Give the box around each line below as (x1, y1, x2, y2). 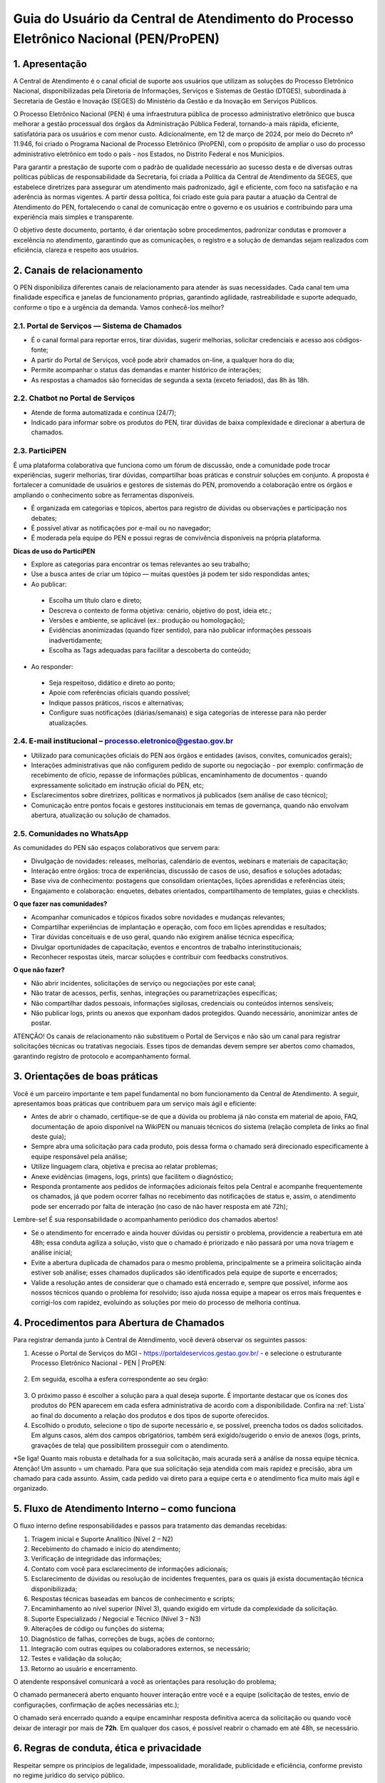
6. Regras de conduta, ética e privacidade (13, 1742, 202, 1754)
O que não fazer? (13, 966, 66, 974)
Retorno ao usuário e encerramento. (31, 1664, 138, 1672)
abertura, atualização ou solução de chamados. (31, 811, 171, 819)
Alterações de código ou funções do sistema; (31, 1625, 165, 1633)
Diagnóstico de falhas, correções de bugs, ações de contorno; (31, 1634, 215, 1643)
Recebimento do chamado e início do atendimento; (31, 1544, 181, 1553)
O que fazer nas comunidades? (13, 899, 108, 909)
